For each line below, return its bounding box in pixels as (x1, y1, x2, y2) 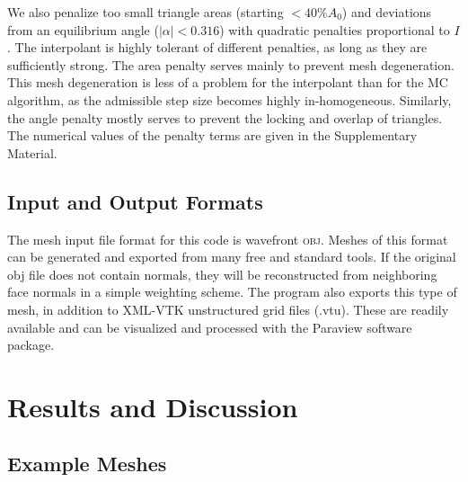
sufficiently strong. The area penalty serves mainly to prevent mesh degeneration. (7, 55, 455, 74)
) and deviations (341, 3, 432, 21)
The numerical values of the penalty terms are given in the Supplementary (7, 126, 418, 145)
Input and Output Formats (7, 187, 263, 215)
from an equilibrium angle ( (7, 20, 159, 39)
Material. (7, 143, 57, 162)
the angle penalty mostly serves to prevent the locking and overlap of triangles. (7, 108, 443, 127)
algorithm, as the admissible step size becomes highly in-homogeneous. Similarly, (7, 90, 452, 109)
